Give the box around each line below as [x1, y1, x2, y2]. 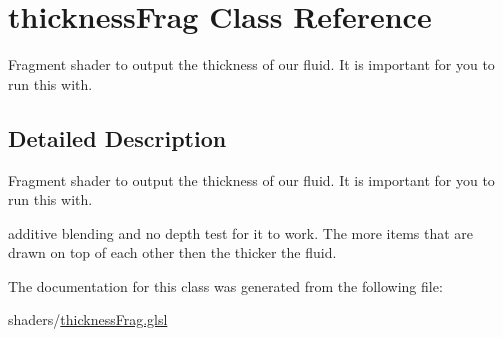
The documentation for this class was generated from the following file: [8, 275, 443, 296]
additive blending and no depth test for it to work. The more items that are [8, 222, 474, 243]
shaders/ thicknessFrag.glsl [8, 309, 168, 330]
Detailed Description [8, 122, 227, 153]
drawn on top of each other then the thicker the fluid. [8, 242, 337, 263]
